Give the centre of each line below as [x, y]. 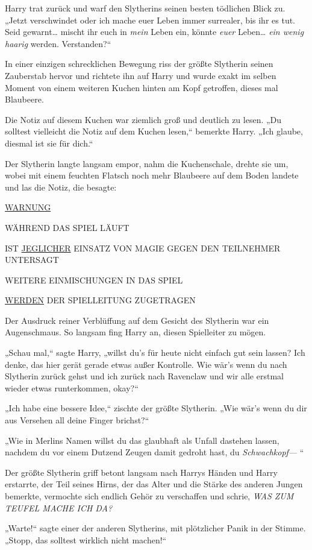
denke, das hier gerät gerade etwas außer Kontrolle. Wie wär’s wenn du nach [146, 364]
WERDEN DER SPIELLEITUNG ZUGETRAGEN [100, 300]
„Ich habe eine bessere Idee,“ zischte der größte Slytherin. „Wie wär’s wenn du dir [156, 408]
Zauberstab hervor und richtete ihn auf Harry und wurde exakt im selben [141, 75]
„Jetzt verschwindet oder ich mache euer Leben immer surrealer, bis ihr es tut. [150, 20]
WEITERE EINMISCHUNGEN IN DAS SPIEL [94, 280]
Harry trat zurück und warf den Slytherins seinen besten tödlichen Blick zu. [145, 8]
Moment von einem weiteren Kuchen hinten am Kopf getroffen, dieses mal [142, 87]
